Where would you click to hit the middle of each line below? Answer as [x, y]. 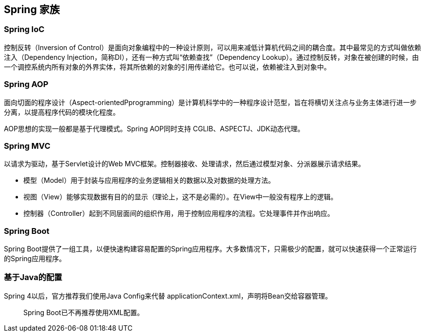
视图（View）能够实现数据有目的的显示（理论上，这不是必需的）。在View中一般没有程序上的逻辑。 [180, 197]
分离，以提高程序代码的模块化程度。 [62, 112]
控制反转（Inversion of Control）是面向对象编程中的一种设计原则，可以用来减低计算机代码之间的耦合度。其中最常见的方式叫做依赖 [213, 47]
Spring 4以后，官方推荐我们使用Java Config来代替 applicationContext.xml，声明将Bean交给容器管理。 [168, 296]
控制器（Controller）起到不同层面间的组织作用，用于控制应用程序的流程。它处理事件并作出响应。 [179, 213]
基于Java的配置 [33, 277]
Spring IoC [24, 29]
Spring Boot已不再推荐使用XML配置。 [84, 312]
